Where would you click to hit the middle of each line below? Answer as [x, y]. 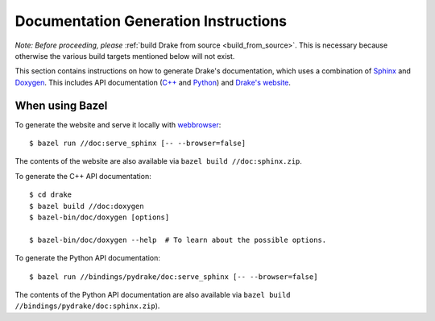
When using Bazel [61, 105]
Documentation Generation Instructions [151, 21]
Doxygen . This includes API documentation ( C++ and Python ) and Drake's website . [153, 82]
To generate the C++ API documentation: [83, 176]
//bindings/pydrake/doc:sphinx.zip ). [87, 306]
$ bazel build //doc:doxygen [87, 206]
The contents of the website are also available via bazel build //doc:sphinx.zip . [158, 161]
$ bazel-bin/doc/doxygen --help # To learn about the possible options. [178, 240]
